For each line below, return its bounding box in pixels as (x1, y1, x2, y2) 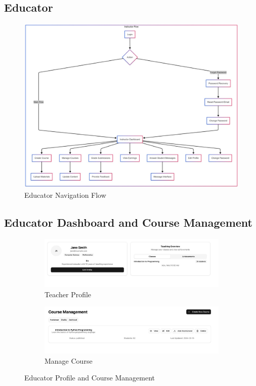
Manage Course (45, 355, 93, 366)
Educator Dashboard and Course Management (4, 214, 252, 230)
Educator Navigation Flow (24, 189, 106, 200)
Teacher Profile (45, 289, 92, 299)
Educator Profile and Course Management (24, 372, 155, 383)
